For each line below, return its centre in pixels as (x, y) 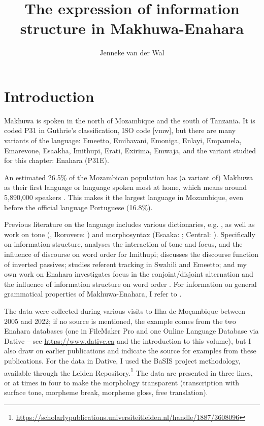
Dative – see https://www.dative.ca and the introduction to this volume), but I (128, 340)
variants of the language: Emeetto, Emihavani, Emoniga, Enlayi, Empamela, (123, 140)
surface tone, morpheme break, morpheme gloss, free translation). (106, 392)
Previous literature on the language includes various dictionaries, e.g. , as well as (129, 224)
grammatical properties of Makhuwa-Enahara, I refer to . (93, 294)
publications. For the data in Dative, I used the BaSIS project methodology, (122, 360)
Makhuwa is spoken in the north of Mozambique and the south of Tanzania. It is (130, 120)
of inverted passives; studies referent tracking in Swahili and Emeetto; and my (125, 264)
